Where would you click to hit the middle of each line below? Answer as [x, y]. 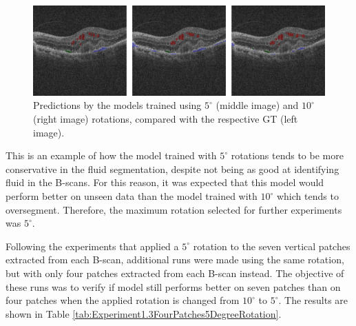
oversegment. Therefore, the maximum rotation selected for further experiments [174, 209]
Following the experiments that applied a [92, 246]
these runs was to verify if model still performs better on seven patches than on [173, 286]
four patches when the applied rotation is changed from [123, 300]
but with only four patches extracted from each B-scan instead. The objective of [175, 273]
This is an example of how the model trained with [111, 155]
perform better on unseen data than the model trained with [132, 196]
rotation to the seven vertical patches [272, 246]
